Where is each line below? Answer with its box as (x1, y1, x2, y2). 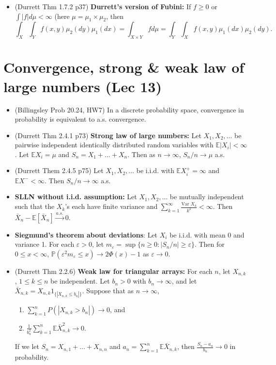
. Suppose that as (82, 285, 134, 295)
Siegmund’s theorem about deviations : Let (15, 229, 158, 239)
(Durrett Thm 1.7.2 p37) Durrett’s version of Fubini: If (15, 1, 191, 11)
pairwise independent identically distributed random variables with (15, 140, 214, 150)
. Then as (127, 149, 155, 159)
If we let (15, 341, 39, 351)
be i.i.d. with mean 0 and (169, 229, 245, 239)
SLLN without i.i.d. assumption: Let (15, 191, 137, 202)
